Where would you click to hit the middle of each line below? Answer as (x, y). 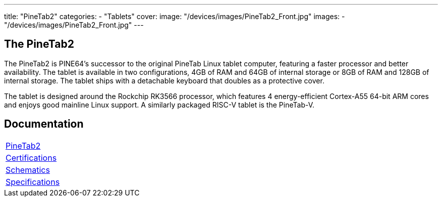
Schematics (28, 170)
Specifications (33, 182)
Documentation (44, 124)
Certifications (31, 158)
